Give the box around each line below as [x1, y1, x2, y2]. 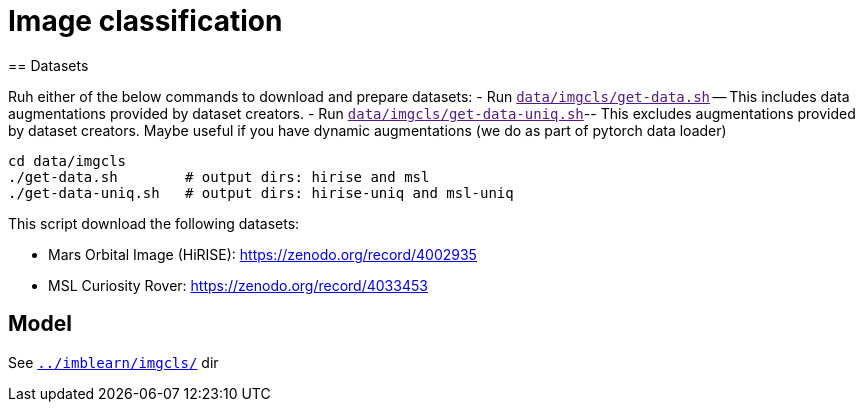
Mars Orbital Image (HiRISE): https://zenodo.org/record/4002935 [48, 245, 477, 263]
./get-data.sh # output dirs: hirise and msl [8, 168, 430, 185]
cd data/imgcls [8, 152, 127, 169]
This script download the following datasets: [8, 214, 300, 232]
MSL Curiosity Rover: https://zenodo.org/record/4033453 [48, 276, 428, 294]
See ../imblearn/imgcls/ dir [8, 353, 219, 371]
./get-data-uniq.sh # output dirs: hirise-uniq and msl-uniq [8, 184, 514, 201]
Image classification [8, 4, 283, 38]
